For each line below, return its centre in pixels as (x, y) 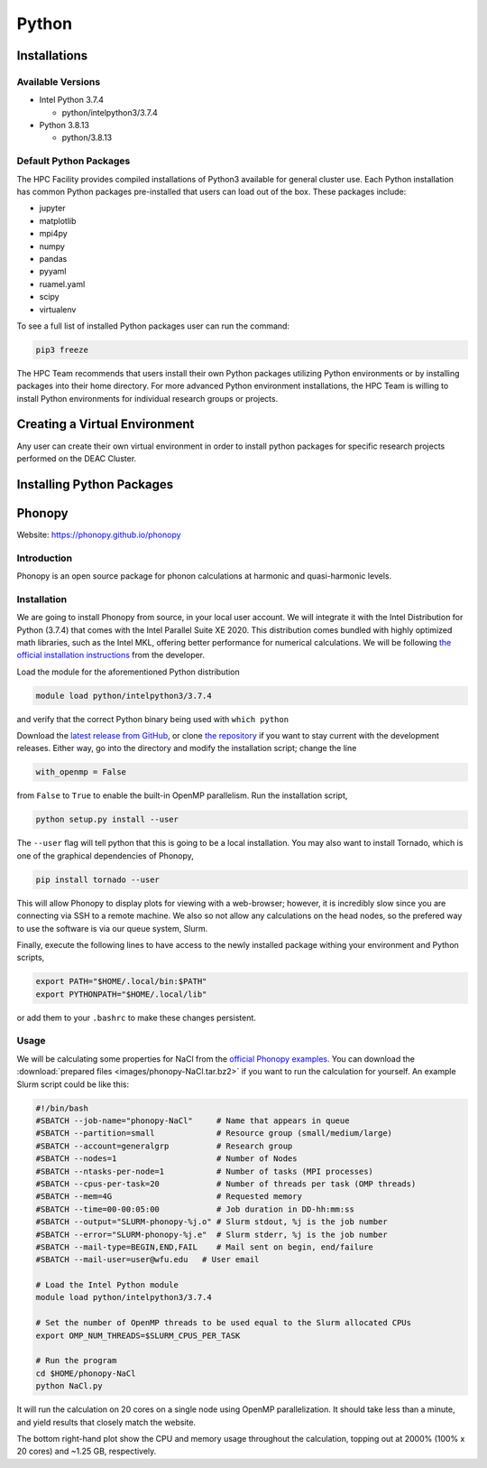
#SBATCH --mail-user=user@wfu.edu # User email (147, 1260)
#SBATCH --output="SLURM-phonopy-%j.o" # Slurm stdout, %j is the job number (211, 1222)
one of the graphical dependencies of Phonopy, (105, 855)
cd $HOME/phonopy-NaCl (86, 1373)
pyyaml (53, 272)
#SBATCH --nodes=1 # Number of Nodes (166, 1159)
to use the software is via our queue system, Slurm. (112, 928)
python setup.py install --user (107, 820)
